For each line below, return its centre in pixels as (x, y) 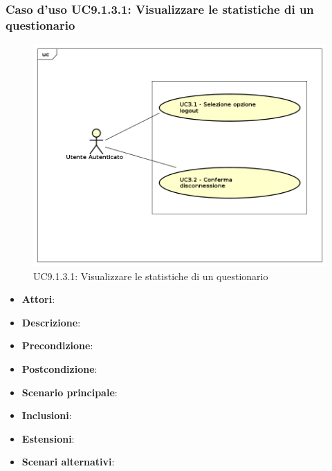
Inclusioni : (47, 415)
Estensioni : (48, 438)
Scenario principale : (70, 392)
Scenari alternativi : (68, 462)
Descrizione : (51, 322)
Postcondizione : (59, 369)
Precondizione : (57, 345)
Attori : (38, 299)
